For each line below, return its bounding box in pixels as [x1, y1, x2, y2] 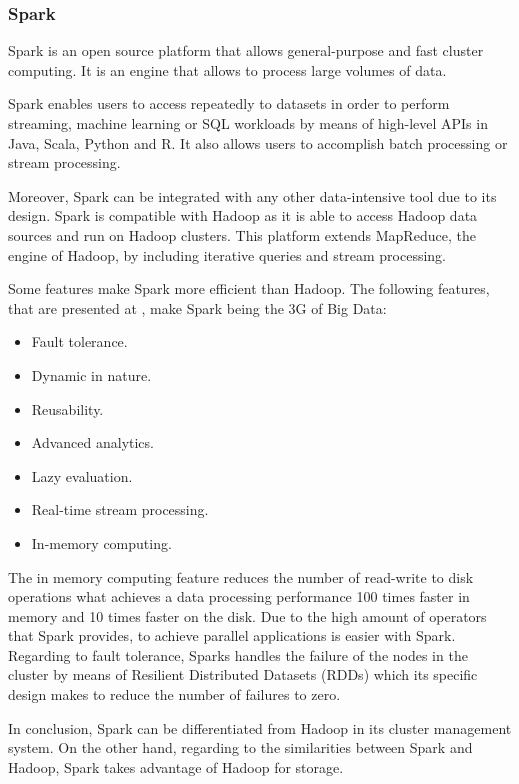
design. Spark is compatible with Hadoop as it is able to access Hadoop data [8, 205, 478, 226]
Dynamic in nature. [31, 364, 152, 385]
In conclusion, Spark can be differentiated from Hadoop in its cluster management [8, 717, 512, 738]
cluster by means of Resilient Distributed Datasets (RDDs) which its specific [8, 664, 478, 685]
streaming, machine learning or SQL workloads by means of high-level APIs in [8, 113, 488, 133]
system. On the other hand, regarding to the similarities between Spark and [8, 737, 473, 758]
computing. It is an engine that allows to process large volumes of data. [8, 59, 447, 80]
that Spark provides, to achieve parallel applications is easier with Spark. [8, 625, 456, 646]
